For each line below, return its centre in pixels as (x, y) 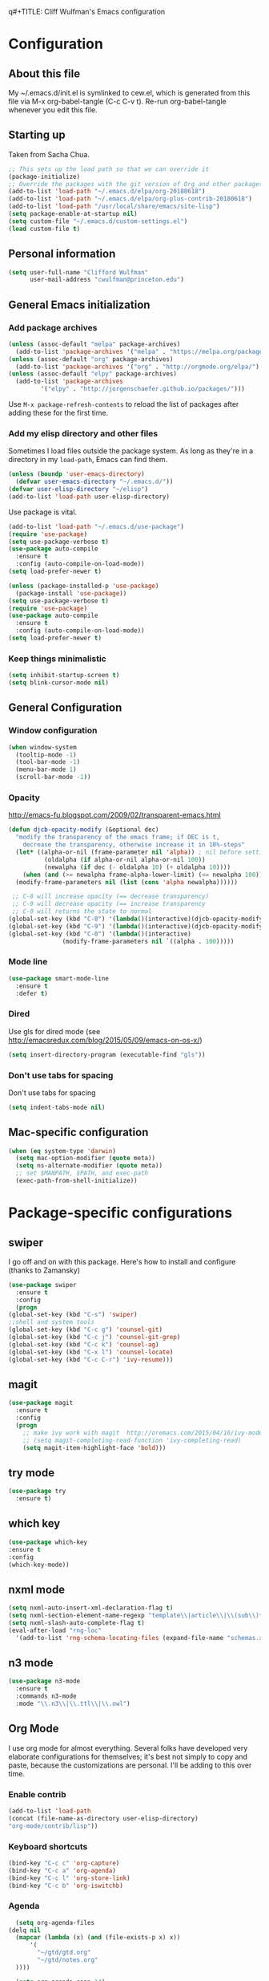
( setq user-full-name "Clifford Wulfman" (78, 272)
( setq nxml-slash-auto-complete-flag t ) (77, 1623)
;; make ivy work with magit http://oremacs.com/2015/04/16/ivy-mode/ (145, 1433)
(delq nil (25, 1930)
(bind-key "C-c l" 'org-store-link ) (69, 1878)
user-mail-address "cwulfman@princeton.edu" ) (106, 280)
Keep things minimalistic (57, 659)
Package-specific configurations (120, 1213)
